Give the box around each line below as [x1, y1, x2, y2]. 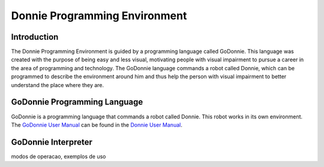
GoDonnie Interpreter [11, 137, 93, 147]
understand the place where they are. [11, 81, 104, 88]
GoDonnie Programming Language [11, 97, 143, 108]
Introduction [11, 32, 59, 42]
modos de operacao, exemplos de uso [11, 153, 106, 160]
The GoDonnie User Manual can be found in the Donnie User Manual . [11, 121, 182, 129]
